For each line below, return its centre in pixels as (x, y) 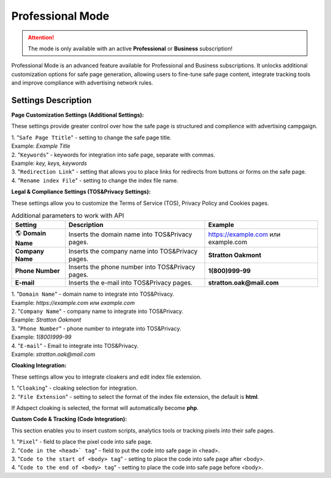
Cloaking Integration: (39, 366)
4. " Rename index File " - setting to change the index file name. (95, 180)
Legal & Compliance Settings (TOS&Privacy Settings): (81, 192)
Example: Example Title (41, 146)
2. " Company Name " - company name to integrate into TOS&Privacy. (97, 311)
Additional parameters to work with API (68, 216)
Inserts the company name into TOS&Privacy (133, 252)
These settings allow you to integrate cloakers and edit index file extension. (106, 377)
